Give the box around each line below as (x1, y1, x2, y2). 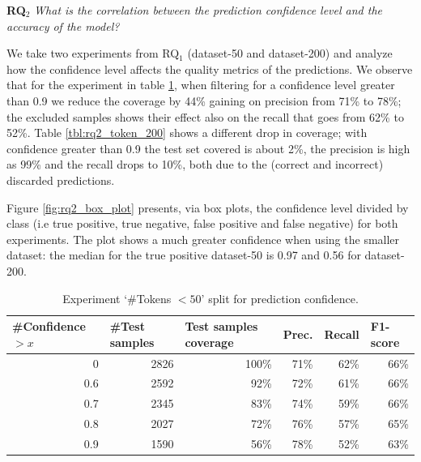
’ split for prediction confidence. (201, 289, 359, 306)
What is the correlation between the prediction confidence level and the (34, 2, 383, 18)
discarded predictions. (6, 171, 115, 188)
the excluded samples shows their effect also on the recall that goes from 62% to (6, 108, 404, 125)
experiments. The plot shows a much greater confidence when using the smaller (6, 230, 400, 247)
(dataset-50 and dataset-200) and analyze (187, 45, 393, 62)
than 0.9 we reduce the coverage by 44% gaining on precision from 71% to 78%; (6, 92, 402, 109)
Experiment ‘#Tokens (62, 289, 172, 306)
